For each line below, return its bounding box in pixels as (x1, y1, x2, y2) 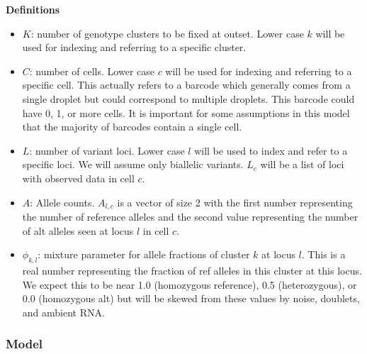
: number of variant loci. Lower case (29, 143, 185, 157)
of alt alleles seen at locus (22, 223, 134, 238)
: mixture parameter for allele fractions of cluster (38, 247, 250, 262)
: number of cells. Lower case (29, 63, 154, 78)
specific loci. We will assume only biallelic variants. (22, 157, 244, 172)
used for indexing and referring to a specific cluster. (22, 40, 247, 55)
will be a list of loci (260, 157, 344, 172)
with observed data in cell (22, 170, 135, 185)
